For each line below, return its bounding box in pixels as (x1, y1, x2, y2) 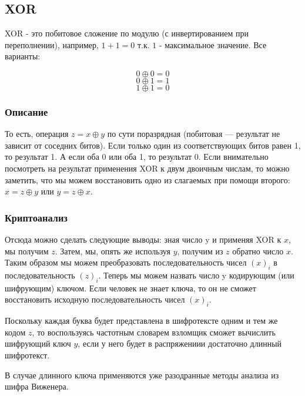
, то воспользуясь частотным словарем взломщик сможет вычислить (32, 325, 276, 338)
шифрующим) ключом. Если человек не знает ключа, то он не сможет (5, 281, 256, 294)
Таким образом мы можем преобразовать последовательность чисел (5, 256, 247, 269)
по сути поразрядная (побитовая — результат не (107, 127, 280, 140)
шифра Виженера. (5, 380, 69, 392)
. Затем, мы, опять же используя (55, 244, 170, 257)
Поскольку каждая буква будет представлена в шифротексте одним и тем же (5, 314, 278, 327)
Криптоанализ (5, 210, 68, 224)
